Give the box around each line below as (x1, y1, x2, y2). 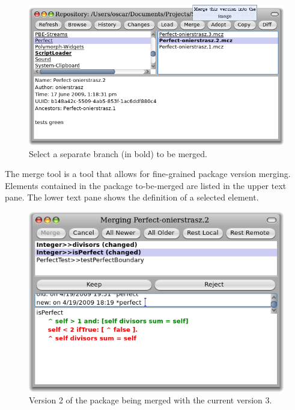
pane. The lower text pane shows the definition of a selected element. (5, 191, 259, 203)
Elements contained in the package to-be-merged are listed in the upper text (5, 179, 287, 191)
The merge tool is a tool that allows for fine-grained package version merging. (5, 167, 291, 180)
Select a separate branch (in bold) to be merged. (29, 147, 207, 160)
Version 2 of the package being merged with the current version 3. (29, 394, 272, 406)
